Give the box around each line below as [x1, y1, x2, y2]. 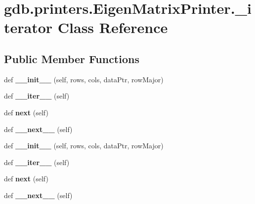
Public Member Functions [4, 51, 139, 66]
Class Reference [57, 17, 168, 37]
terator [4, 17, 53, 37]
